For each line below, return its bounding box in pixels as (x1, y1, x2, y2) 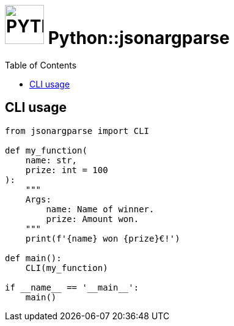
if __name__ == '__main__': (5, 282, 139, 292)
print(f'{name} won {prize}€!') (25, 233, 180, 243)
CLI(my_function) (25, 262, 108, 273)
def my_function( (5, 145, 87, 155)
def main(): (5, 253, 62, 263)
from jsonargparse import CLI (5, 125, 150, 136)
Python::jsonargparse (48, 28, 230, 48)
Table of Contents (5, 59, 77, 70)
